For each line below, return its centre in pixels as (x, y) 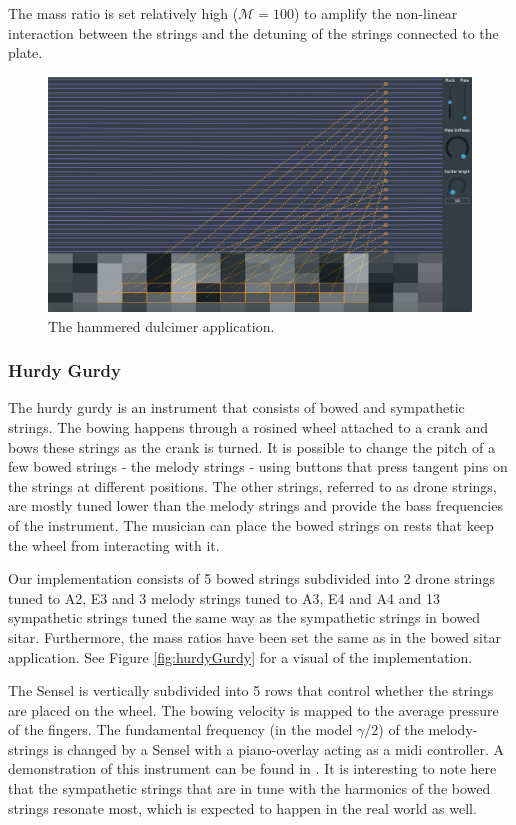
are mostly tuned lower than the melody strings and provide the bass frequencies (255, 505)
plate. (25, 52)
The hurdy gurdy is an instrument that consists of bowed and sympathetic (236, 407)
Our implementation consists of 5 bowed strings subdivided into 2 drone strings (251, 578)
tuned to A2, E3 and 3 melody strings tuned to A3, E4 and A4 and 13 (224, 597)
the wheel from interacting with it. (114, 544)
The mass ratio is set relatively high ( (123, 13)
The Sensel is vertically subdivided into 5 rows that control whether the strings (251, 690)
